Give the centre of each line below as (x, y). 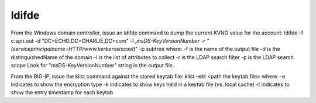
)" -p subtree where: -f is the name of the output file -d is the (207, 49)
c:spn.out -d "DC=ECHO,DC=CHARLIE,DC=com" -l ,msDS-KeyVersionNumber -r (108, 40)
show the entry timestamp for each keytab (62, 92)
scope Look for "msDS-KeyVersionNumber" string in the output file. (92, 66)
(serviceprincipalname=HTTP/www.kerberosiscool (72, 49)
